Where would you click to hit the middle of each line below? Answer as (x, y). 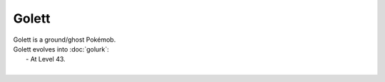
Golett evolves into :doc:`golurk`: (61, 49)
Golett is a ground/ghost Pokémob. (65, 40)
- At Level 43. (46, 59)
